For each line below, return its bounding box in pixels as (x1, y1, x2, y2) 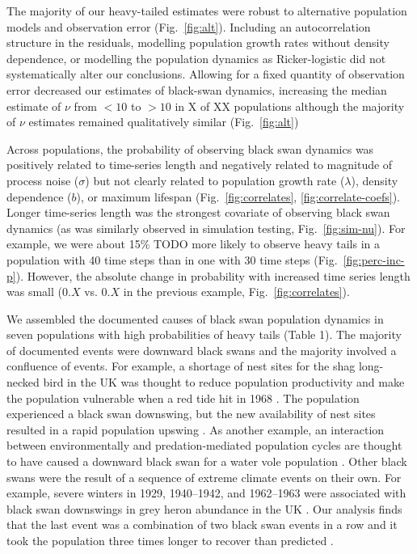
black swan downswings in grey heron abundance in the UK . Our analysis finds (6, 500, 402, 517)
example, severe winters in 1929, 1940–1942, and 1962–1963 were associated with (6, 484, 406, 501)
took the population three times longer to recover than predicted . (6, 532, 334, 548)
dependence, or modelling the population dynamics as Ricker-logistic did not (6, 49, 386, 66)
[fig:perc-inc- (343, 251, 405, 268)
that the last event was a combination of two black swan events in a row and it (6, 516, 398, 533)
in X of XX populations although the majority (175, 97, 405, 114)
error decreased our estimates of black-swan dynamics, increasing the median (6, 81, 387, 98)
